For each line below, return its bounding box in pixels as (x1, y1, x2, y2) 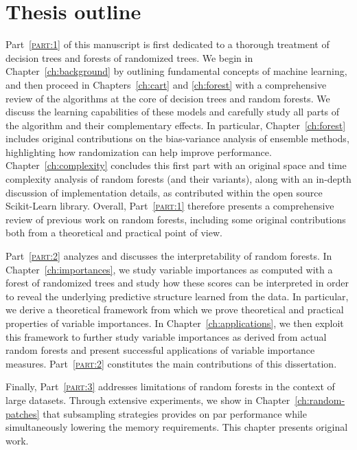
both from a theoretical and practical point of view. (5, 225, 222, 240)
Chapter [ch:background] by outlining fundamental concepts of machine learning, (5, 64, 347, 78)
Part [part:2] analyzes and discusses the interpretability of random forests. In (5, 249, 332, 263)
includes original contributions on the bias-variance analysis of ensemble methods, (5, 131, 349, 146)
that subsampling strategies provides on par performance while (43, 406, 307, 420)
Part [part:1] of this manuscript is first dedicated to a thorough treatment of (5, 37, 330, 52)
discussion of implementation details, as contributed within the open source (5, 185, 323, 199)
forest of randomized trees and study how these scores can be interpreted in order (5, 275, 349, 290)
